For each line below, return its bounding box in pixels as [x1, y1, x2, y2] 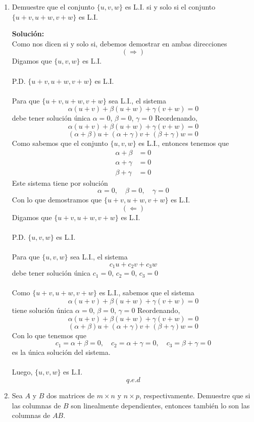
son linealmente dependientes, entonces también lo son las [71, 400, 250, 410]
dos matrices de [46, 390, 95, 400]
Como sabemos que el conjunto [12, 137, 108, 148]
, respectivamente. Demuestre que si [139, 390, 250, 400]
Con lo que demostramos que [12, 194, 102, 205]
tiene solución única [12, 305, 73, 315]
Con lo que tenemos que [12, 330, 86, 340]
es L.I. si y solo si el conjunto [125, 2, 216, 12]
